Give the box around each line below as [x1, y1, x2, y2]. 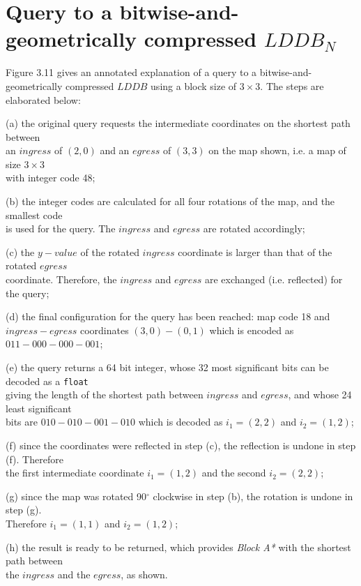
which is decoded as [138, 414, 223, 429]
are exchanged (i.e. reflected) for [204, 272, 343, 287]
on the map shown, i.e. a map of [208, 143, 346, 158]
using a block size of [151, 78, 237, 93]
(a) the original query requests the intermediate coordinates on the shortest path [6, 116, 351, 130]
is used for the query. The [6, 221, 116, 236]
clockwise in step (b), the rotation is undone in [153, 488, 353, 503]
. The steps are [260, 78, 324, 93]
